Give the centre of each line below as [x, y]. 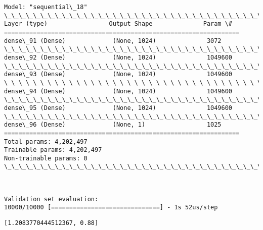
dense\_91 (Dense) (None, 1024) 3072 [113, 41]
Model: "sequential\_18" [46, 7]
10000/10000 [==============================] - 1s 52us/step [111, 208]
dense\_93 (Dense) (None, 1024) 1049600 [118, 74]
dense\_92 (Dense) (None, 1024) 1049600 [118, 57]
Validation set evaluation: [51, 199]
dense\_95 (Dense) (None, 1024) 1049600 [118, 108]
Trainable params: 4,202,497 [53, 150]
